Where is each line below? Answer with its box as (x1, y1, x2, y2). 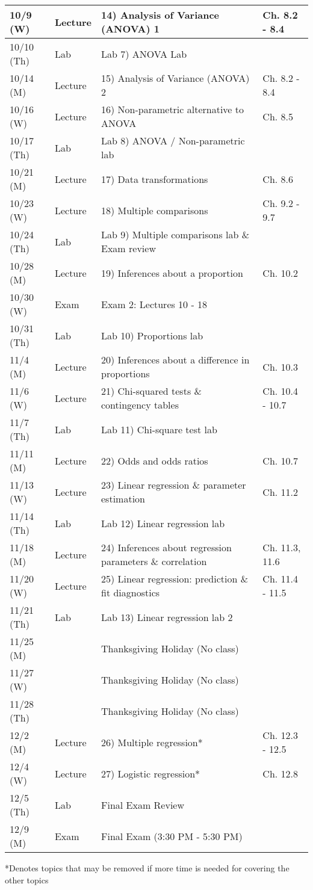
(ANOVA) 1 (101, 22, 160, 36)
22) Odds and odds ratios (101, 453, 208, 468)
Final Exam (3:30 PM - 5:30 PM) (101, 829, 243, 843)
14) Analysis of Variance (101, 8, 220, 22)
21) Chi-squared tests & (101, 384, 202, 398)
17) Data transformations (101, 172, 208, 186)
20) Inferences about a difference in (101, 353, 250, 366)
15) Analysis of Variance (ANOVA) (101, 71, 250, 85)
